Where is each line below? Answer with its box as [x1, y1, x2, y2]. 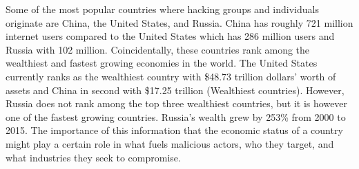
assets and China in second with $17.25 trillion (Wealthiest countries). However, [6, 82, 345, 97]
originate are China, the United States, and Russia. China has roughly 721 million [6, 15, 353, 30]
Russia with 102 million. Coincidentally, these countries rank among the [6, 42, 310, 56]
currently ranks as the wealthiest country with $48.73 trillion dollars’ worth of [6, 69, 336, 83]
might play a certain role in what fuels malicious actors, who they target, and [6, 136, 334, 150]
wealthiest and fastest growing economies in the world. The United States [6, 56, 318, 70]
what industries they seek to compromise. [6, 150, 181, 164]
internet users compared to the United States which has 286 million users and [6, 29, 335, 43]
